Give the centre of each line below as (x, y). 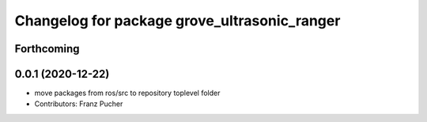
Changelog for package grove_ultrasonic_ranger (178, 21)
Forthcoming (47, 49)
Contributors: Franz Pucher (79, 104)
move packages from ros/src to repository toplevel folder (127, 93)
